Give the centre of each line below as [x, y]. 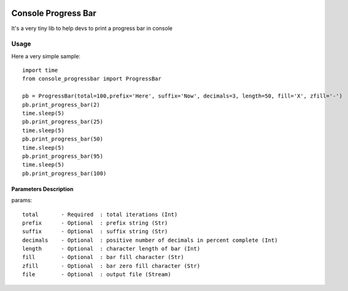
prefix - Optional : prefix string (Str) [95, 223]
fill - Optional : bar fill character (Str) [103, 257]
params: [22, 200]
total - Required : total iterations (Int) [100, 214]
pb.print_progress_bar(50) [63, 139]
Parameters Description [42, 189]
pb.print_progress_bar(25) [63, 122]
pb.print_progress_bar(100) [64, 173]
